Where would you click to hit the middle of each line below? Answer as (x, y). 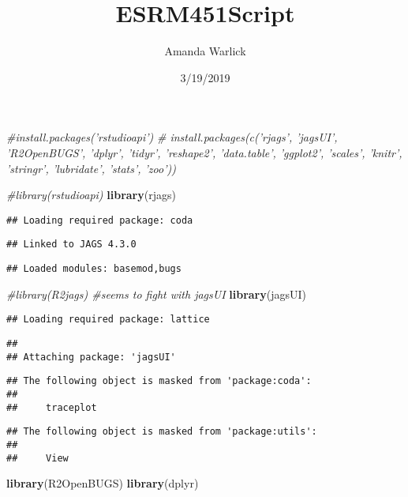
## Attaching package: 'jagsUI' (91, 357)
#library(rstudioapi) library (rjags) (91, 195)
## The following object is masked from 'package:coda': (159, 381)
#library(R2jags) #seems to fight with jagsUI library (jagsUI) (156, 294)
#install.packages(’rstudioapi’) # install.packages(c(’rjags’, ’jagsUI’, (172, 137)
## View (37, 458)
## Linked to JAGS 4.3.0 (71, 245)
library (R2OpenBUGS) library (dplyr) (103, 483)
